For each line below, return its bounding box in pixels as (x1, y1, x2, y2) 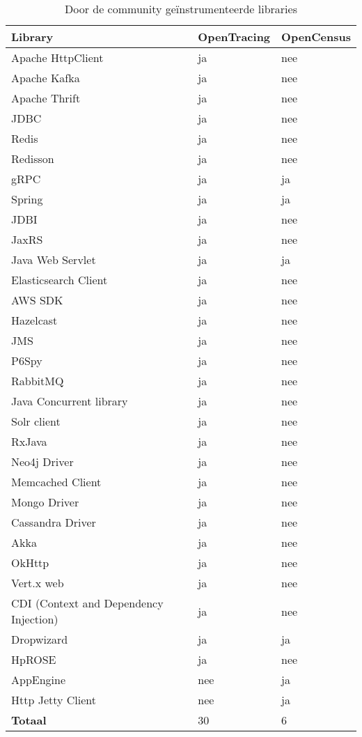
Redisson (11, 150, 54, 166)
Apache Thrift (11, 90, 81, 106)
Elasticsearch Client (11, 272, 108, 288)
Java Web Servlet (11, 251, 96, 267)
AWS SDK (11, 292, 63, 308)
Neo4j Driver (11, 453, 74, 470)
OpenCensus (281, 29, 351, 45)
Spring (11, 191, 43, 207)
